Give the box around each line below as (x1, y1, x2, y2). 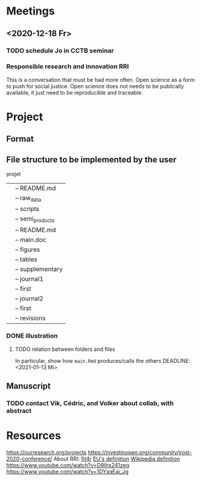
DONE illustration (6, 332, 58, 340)
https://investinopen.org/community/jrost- (88, 449, 192, 456)
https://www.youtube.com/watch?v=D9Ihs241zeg (6, 462, 130, 469)
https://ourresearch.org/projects (6, 449, 87, 456)
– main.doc (15, 235, 46, 244)
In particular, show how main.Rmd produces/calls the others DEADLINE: (14, 357, 191, 364)
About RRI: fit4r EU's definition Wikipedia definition (53, 455, 180, 462)
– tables (15, 255, 38, 263)
